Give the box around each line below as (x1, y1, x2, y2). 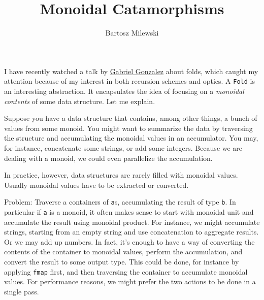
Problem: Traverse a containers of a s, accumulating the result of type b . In (4, 196, 236, 207)
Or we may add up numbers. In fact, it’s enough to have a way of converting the (4, 236, 255, 247)
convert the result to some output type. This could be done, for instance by (4, 256, 239, 266)
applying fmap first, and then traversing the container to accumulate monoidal (4, 266, 248, 277)
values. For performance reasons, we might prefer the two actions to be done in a (4, 276, 256, 287)
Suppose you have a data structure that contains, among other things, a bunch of (4, 113, 257, 123)
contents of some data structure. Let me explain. (4, 95, 155, 106)
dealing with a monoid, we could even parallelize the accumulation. (4, 152, 213, 163)
